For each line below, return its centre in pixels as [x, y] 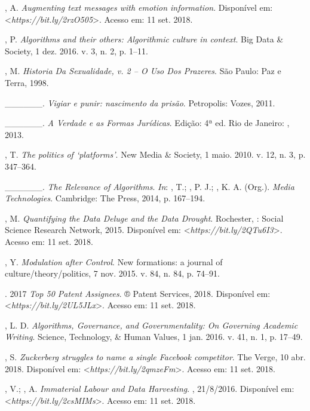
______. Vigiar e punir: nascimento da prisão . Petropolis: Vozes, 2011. [140, 102]
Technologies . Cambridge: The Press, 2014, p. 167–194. [105, 198]
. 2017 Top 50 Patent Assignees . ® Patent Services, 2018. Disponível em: [138, 293]
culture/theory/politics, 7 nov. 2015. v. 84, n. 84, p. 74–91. [112, 273]
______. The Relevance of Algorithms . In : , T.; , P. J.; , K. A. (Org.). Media [150, 186]
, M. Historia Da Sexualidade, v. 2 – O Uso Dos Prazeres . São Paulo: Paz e [143, 71]
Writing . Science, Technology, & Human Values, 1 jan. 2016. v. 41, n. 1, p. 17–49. [154, 337]
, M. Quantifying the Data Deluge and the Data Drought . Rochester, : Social [144, 218]
